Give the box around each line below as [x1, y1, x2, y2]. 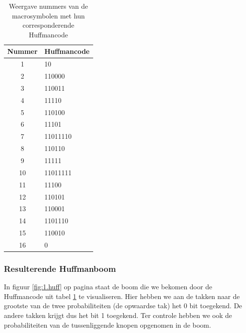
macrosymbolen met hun [12, 10, 85, 20]
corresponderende [22, 20, 74, 30]
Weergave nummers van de [9, 1, 88, 11]
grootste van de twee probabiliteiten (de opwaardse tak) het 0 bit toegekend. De [4, 300, 242, 311]
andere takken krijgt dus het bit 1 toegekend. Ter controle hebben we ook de [4, 310, 232, 320]
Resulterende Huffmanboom [4, 262, 116, 274]
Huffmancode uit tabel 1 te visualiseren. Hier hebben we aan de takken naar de [4, 291, 240, 301]
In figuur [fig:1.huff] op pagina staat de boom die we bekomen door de [4, 282, 213, 292]
